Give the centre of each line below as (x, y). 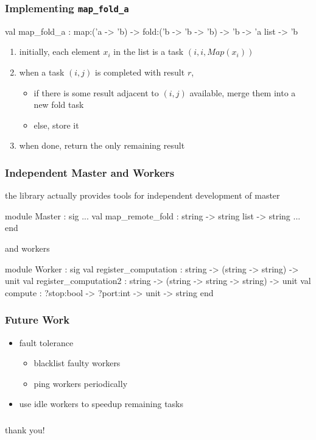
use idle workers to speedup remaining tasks (101, 404)
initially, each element (60, 51)
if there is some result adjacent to (96, 92)
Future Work (37, 320)
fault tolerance (46, 342)
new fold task (59, 105)
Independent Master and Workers (90, 172)
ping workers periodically (81, 383)
